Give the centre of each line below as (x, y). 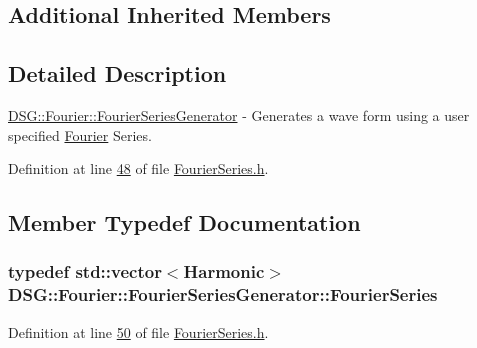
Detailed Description (117, 73)
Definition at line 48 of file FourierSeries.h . (138, 168)
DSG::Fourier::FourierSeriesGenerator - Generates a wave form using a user (239, 114)
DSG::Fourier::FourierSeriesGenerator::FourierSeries (223, 294)
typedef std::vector (85, 271)
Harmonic (224, 271)
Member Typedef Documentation (184, 222)
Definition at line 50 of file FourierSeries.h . (138, 331)
